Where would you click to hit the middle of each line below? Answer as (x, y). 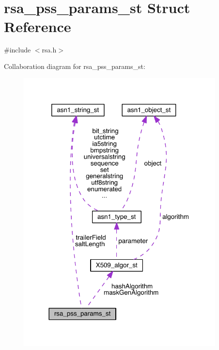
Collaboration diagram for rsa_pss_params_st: (75, 66)
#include (17, 50)
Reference (38, 26)
